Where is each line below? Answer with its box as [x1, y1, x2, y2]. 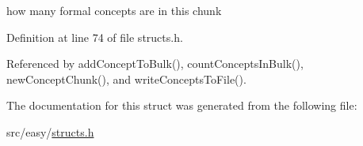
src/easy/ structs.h [6, 123, 94, 140]
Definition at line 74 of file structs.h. [6, 28, 183, 45]
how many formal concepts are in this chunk [6, 2, 222, 18]
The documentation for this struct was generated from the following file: [6, 97, 357, 114]
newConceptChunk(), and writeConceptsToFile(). [6, 70, 246, 87]
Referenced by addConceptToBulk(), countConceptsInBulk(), [6, 55, 304, 72]
